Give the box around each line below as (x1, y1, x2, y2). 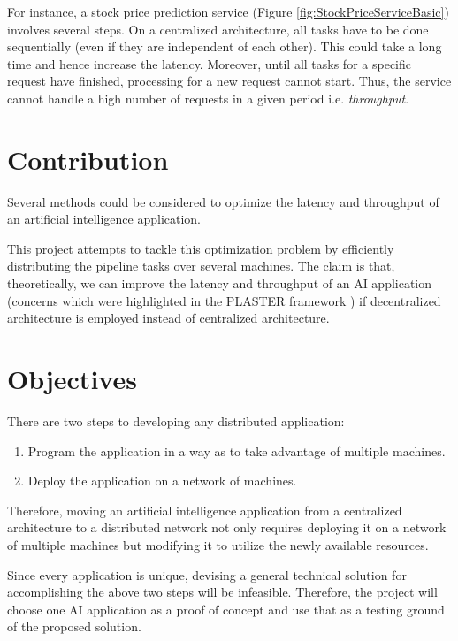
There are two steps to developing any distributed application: (7, 411, 345, 430)
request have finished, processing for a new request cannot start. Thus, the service (7, 72, 452, 90)
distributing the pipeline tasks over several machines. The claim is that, (7, 256, 395, 275)
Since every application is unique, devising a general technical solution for (7, 565, 407, 584)
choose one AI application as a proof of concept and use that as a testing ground (7, 599, 445, 618)
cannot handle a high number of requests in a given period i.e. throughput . (7, 88, 409, 107)
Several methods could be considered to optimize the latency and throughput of (7, 192, 439, 210)
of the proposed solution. (7, 617, 141, 636)
